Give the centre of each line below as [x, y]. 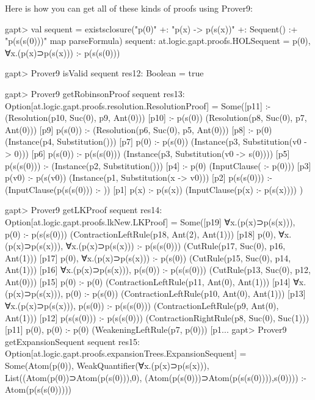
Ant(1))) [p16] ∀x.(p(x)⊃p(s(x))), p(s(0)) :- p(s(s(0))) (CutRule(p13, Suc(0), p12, [158, 270]
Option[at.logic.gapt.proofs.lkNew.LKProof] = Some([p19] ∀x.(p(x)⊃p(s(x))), [150, 221]
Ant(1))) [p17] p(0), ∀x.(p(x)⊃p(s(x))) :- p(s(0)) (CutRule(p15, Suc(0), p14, [148, 257]
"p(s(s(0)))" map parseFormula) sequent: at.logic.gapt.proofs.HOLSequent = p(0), [158, 41]
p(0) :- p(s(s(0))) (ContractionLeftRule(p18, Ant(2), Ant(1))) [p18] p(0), [140, 234]
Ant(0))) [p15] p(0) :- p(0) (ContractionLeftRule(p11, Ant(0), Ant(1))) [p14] [148, 281]
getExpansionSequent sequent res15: [72, 341]
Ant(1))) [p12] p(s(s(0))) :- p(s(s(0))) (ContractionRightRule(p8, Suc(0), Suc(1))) [157, 317]
